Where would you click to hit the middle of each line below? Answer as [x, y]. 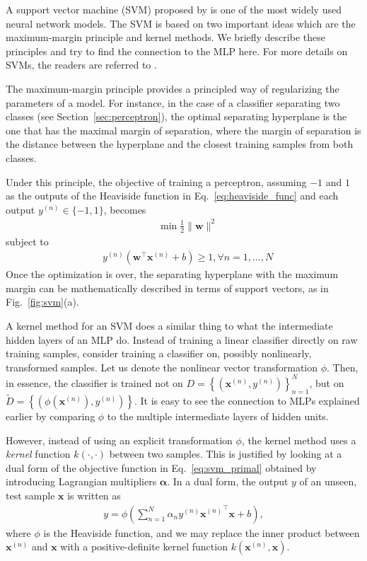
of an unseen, [328, 481]
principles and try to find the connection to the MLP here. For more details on [177, 51]
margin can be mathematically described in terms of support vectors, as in [167, 288]
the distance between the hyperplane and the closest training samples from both [180, 144]
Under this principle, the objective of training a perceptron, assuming [156, 181]
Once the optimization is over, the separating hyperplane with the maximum [172, 274]
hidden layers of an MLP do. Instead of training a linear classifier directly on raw [182, 339]
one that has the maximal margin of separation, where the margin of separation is [183, 130]
